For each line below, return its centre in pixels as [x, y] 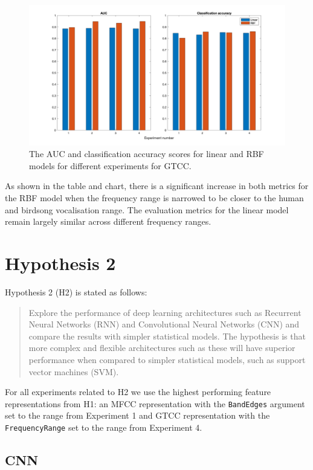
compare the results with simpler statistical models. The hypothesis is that [167, 336]
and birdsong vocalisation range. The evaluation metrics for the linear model [147, 209]
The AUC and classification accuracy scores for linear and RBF [147, 154]
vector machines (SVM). [74, 371]
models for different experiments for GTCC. [110, 165]
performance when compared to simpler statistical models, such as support [167, 359]
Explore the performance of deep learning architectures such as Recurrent [165, 312]
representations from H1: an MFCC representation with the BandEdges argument [155, 403]
